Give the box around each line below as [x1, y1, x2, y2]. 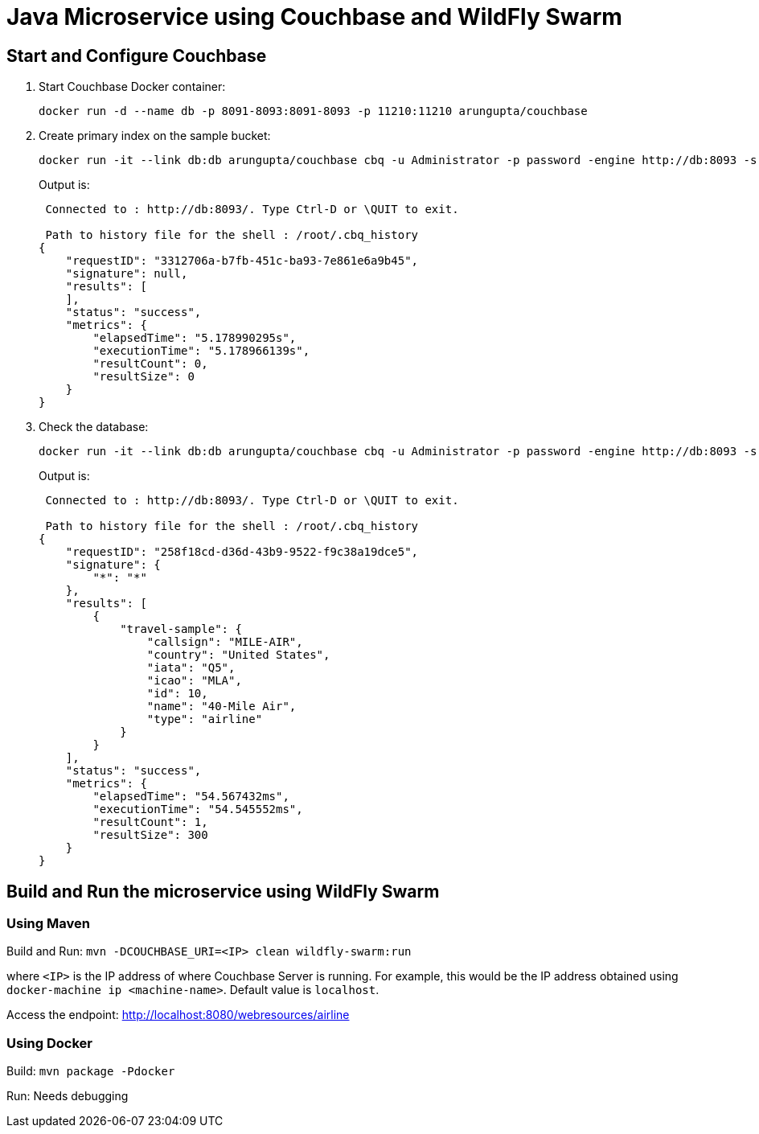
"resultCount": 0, [92, 357, 208, 371]
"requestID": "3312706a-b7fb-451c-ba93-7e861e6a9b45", [65, 254, 419, 268]
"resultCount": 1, [92, 816, 208, 829]
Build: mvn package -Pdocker [6, 1064, 175, 1079]
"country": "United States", [146, 648, 330, 662]
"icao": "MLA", [146, 674, 242, 688]
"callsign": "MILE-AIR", [146, 635, 303, 649]
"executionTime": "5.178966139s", [92, 344, 310, 358]
